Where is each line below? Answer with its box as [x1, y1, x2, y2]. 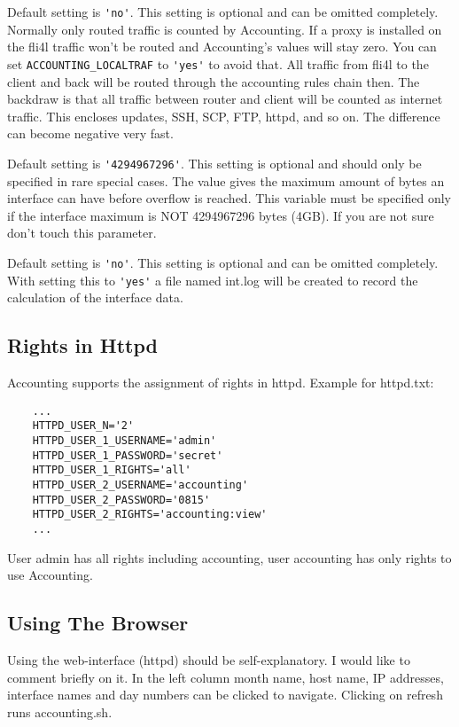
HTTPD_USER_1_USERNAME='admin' [32, 434, 217, 447]
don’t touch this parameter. [7, 223, 157, 242]
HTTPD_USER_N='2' [32, 419, 135, 433]
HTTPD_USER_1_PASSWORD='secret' [32, 449, 223, 462]
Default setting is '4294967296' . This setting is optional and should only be [7, 153, 422, 172]
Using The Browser [7, 609, 189, 637]
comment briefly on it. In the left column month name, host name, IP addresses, [7, 668, 444, 686]
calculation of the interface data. [7, 288, 183, 307]
